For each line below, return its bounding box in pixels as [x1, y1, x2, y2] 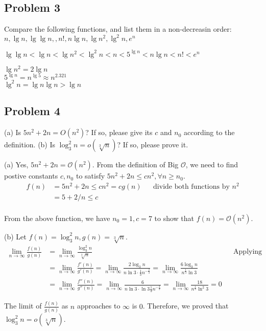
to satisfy [76, 170, 105, 181]
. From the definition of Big [92, 159, 179, 170]
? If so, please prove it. [117, 139, 188, 150]
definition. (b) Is [4, 139, 56, 150]
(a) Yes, [4, 159, 29, 170]
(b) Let [4, 231, 27, 241]
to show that [154, 212, 194, 223]
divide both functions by [153, 183, 230, 190]
